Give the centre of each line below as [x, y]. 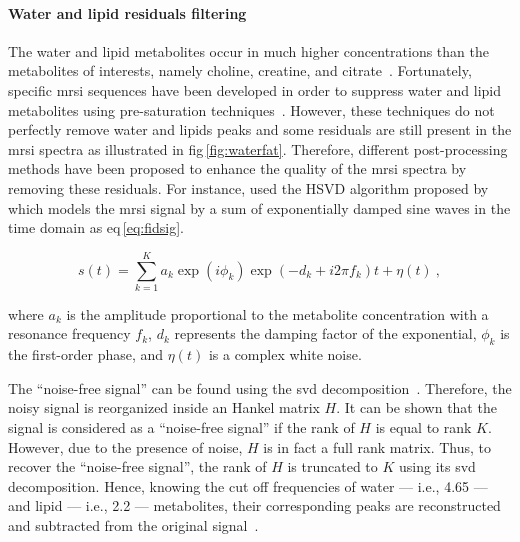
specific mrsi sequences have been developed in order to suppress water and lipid [255, 89]
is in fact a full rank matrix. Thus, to [377, 446]
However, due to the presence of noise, [125, 446]
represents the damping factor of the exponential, [325, 333]
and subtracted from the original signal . [133, 525]
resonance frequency [69, 333]
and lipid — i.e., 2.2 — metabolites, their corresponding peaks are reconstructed [254, 505]
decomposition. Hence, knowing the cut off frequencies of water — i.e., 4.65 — [248, 485]
